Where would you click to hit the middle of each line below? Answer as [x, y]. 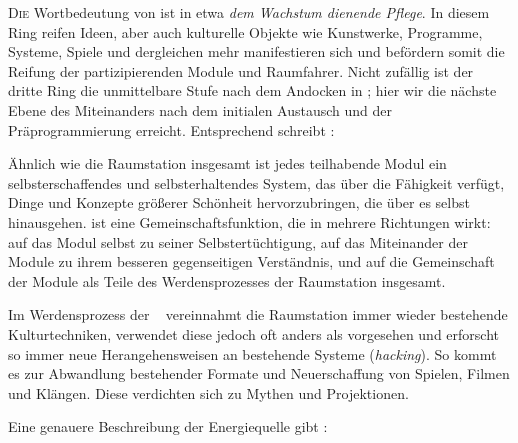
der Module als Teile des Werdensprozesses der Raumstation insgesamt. [227, 280]
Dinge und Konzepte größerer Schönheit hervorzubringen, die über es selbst [239, 202]
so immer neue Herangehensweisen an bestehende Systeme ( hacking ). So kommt [252, 353]
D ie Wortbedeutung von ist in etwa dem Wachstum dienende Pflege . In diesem [249, 12]
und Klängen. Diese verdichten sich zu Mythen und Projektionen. [208, 392]
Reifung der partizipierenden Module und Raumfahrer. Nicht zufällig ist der [241, 70]
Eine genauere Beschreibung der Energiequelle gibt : [168, 426]
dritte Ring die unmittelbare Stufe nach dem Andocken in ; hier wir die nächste [252, 90]
